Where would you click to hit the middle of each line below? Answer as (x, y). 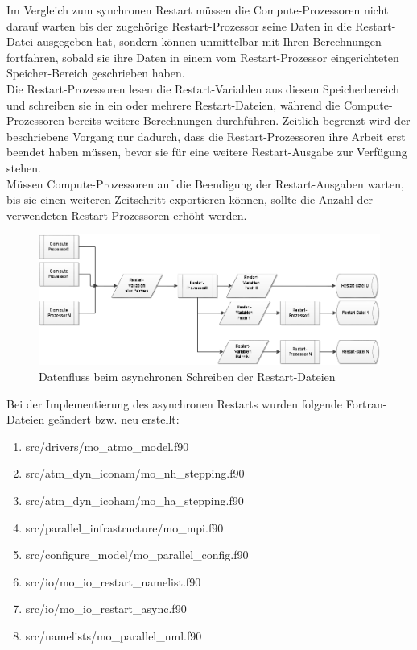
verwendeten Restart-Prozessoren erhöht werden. (127, 215)
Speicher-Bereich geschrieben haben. (96, 73)
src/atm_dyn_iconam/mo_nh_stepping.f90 (135, 473)
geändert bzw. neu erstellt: (114, 419)
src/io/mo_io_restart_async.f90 (106, 609)
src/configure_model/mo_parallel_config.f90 (137, 555)
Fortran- (366, 403)
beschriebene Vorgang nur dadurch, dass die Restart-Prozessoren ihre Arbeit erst (206, 136)
